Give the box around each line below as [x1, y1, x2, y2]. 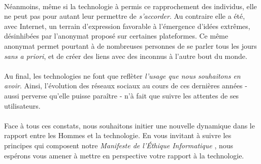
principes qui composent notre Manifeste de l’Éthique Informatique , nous [4, 140, 234, 150]
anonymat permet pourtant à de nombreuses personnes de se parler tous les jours [4, 40, 257, 51]
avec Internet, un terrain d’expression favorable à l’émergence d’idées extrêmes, [4, 20, 250, 31]
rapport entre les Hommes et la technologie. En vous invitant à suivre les [4, 130, 232, 141]
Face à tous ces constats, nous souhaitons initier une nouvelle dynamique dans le [4, 120, 255, 130]
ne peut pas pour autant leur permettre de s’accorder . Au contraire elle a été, [4, 11, 245, 21]
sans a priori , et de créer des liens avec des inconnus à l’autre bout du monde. [4, 50, 247, 61]
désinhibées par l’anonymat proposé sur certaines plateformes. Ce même [4, 30, 229, 41]
